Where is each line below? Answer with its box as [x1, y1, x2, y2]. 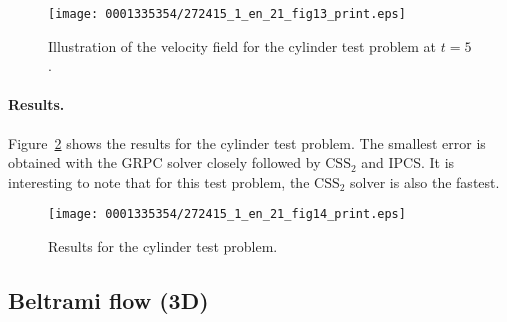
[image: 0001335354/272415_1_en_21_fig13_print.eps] [48, 7, 406, 21]
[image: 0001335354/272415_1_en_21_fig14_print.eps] [48, 207, 406, 222]
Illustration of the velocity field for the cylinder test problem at [48, 35, 437, 56]
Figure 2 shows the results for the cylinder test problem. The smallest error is [8, 132, 486, 153]
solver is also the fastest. [350, 171, 500, 192]
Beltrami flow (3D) [8, 285, 209, 316]
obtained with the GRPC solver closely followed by [8, 152, 321, 173]
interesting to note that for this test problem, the [8, 171, 310, 192]
